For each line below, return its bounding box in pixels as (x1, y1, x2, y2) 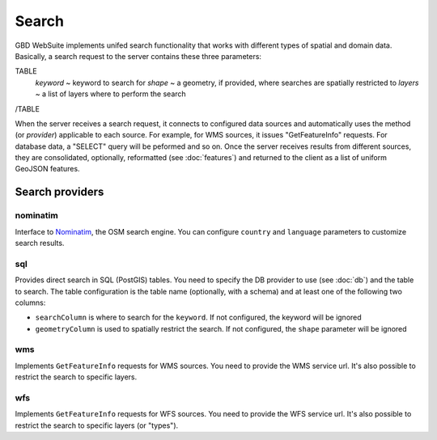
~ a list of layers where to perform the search (35, 89, 186, 99)
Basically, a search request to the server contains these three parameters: (15, 51, 262, 61)
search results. (15, 239, 65, 247)
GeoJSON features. (15, 164, 80, 174)
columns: (15, 298, 46, 307)
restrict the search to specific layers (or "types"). (15, 421, 179, 430)
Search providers (15, 185, 104, 199)
